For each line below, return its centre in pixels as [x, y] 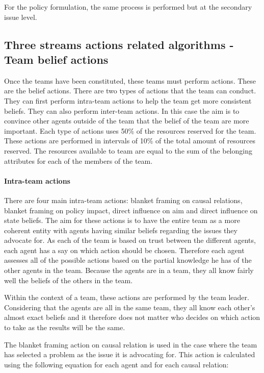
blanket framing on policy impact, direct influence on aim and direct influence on [131, 210]
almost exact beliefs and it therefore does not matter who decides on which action [132, 317]
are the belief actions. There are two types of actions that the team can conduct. [130, 91]
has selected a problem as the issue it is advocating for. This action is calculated [130, 354]
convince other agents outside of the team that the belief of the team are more [127, 121]
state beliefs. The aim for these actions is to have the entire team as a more [122, 220]
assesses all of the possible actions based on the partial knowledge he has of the [128, 260]
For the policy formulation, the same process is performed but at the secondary [128, 7]
